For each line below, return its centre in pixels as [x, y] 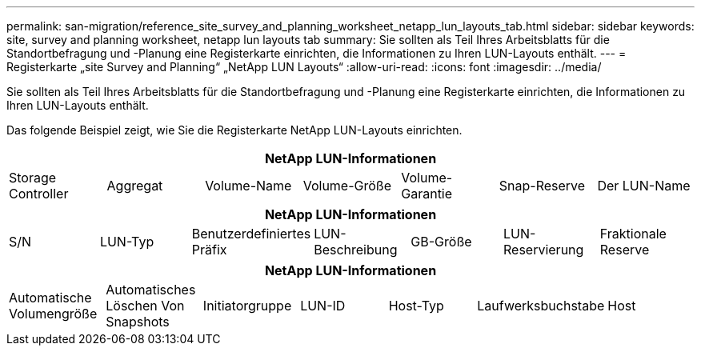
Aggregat [135, 186]
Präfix [209, 250]
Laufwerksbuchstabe [541, 306]
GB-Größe [441, 242]
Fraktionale [633, 234]
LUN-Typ [127, 242]
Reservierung [543, 250]
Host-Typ [416, 306]
